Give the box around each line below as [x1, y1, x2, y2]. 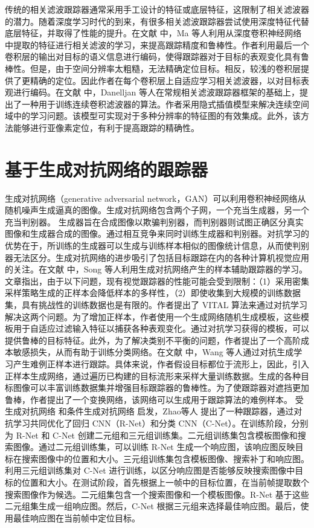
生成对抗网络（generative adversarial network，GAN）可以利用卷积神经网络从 [5, 192, 306, 204]
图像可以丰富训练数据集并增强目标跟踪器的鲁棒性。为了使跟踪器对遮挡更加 [13, 381, 309, 394]
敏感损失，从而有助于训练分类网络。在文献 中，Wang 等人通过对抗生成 [13, 346, 294, 358]
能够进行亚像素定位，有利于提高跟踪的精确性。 [13, 121, 199, 134]
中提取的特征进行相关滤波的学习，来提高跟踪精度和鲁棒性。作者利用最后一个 [5, 38, 309, 51]
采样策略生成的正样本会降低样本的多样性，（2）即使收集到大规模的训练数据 [5, 286, 301, 299]
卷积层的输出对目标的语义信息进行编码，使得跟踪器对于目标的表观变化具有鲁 [5, 50, 309, 63]
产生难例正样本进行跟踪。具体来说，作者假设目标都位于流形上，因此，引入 [13, 357, 309, 370]
